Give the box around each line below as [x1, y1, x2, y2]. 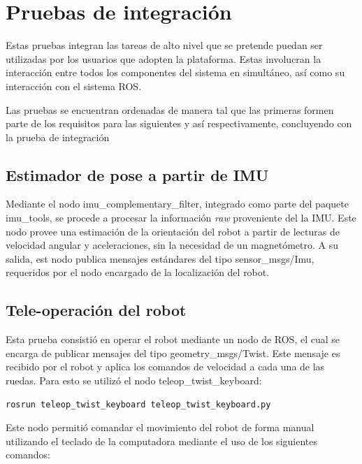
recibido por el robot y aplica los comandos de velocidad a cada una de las [6, 359, 325, 374]
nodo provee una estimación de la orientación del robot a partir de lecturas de [6, 224, 340, 238]
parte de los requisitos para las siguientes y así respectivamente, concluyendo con [6, 116, 352, 131]
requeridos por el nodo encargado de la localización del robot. [6, 265, 270, 280]
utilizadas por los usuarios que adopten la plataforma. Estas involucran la [6, 51, 321, 66]
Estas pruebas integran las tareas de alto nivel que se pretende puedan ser [6, 38, 323, 52]
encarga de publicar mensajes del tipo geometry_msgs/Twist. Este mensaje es [6, 345, 340, 360]
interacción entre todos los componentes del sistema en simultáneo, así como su [6, 65, 345, 80]
